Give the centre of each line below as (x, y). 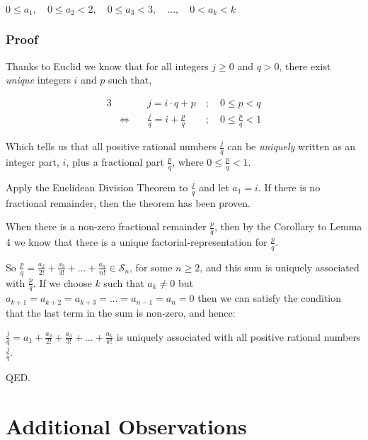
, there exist (305, 66)
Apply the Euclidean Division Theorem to (97, 187)
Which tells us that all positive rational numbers (111, 146)
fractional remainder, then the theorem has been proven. (128, 202)
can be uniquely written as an (292, 146)
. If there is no (289, 187)
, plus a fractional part (115, 161)
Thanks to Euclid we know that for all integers (107, 66)
